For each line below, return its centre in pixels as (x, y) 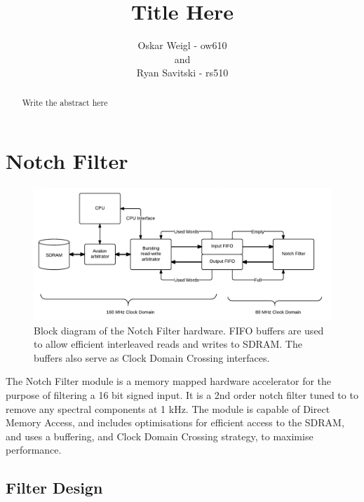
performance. (34, 450)
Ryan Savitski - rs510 (182, 73)
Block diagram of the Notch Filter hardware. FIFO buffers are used (179, 330)
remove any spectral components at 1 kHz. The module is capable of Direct (168, 408)
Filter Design (54, 488)
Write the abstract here (65, 102)
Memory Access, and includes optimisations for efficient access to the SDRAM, (175, 422)
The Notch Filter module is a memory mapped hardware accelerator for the (169, 381)
